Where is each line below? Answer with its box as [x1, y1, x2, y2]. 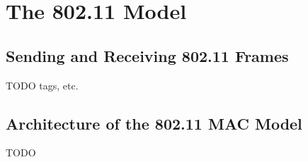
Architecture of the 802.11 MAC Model [6, 112, 302, 134]
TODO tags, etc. [6, 77, 79, 92]
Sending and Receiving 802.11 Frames [6, 44, 289, 66]
